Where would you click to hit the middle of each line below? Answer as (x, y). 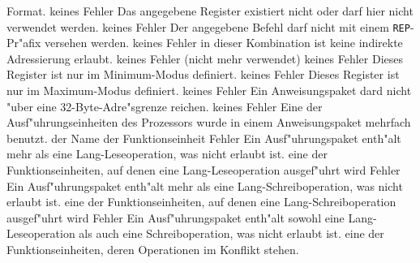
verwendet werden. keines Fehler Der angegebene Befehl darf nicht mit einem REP (208, 26)
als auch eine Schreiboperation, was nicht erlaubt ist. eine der (231, 233)
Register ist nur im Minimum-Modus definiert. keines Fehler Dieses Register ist (203, 74)
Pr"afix (24, 43)
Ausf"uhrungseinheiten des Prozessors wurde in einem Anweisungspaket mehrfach (209, 122)
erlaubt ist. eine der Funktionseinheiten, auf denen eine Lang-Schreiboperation (201, 202)
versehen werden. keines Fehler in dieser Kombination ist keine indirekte (224, 43)
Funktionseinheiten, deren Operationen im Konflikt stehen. (153, 249)
